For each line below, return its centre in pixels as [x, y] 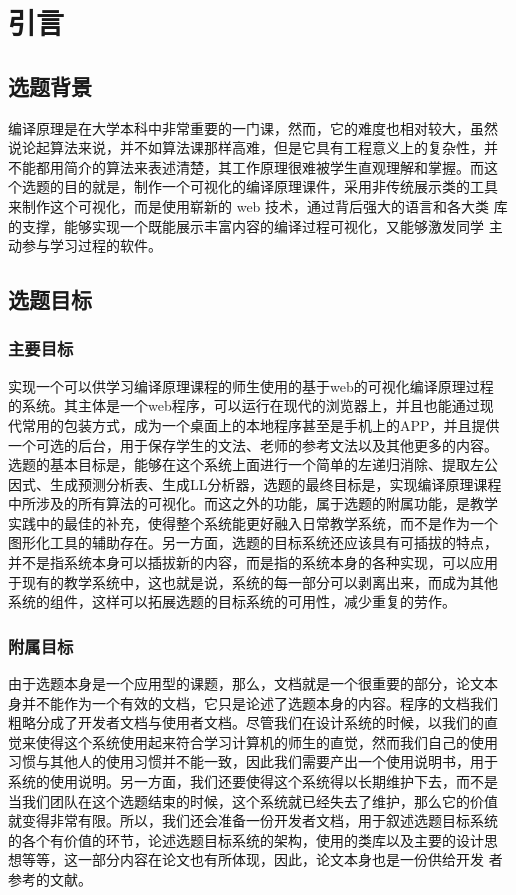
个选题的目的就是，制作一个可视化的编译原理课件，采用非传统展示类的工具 [253, 186]
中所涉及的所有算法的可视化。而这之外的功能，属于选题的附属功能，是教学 [253, 503]
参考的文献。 [50, 879]
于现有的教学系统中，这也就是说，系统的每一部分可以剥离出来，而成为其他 [253, 581]
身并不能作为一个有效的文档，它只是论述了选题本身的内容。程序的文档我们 [253, 702]
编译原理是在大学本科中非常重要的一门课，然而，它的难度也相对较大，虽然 [253, 127]
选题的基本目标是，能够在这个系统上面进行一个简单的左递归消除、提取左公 [253, 464]
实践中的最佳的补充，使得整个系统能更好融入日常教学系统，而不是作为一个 [253, 522]
